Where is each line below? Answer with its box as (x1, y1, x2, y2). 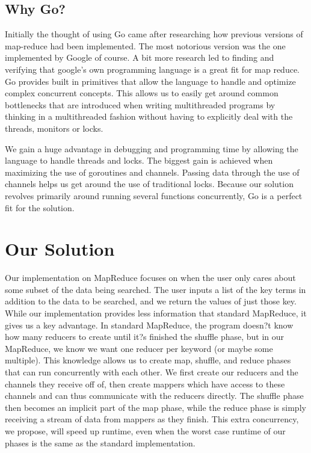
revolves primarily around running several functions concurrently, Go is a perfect (5, 189, 303, 202)
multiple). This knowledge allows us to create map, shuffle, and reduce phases (5, 354, 291, 366)
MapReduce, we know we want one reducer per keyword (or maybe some (5, 342, 273, 354)
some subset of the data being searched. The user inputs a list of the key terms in (5, 283, 306, 295)
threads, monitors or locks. (5, 122, 103, 134)
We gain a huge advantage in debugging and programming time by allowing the (5, 142, 298, 155)
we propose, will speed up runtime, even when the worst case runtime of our (5, 424, 286, 437)
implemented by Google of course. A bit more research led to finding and (5, 51, 274, 64)
